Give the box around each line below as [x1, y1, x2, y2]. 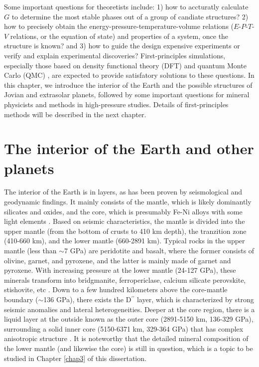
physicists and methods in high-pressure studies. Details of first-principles [4, 99, 229, 109]
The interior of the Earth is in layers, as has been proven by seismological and [4, 186, 243, 197]
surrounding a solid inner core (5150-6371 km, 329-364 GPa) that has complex [4, 323, 244, 334]
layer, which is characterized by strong [136, 294, 254, 304]
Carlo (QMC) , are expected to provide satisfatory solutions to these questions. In [4, 70, 255, 80]
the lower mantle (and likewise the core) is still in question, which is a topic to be [4, 343, 253, 353]
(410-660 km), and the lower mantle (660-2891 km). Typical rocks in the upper [4, 235, 245, 246]
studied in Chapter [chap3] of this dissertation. [4, 353, 146, 363]
